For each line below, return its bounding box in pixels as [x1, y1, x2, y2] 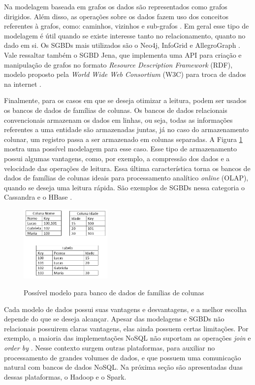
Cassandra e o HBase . [4, 192, 72, 202]
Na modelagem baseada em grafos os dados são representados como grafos [4, 1, 227, 11]
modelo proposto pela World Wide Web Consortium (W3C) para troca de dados [4, 69, 246, 79]
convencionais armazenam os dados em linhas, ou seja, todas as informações [4, 114, 233, 125]
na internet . [4, 78, 41, 89]
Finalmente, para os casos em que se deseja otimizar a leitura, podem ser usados [4, 95, 247, 105]
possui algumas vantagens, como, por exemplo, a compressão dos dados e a [4, 153, 230, 163]
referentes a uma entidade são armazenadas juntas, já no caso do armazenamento [4, 124, 249, 135]
